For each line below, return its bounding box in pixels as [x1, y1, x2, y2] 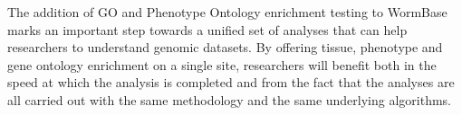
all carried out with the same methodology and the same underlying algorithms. [7, 90, 452, 109]
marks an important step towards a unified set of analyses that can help [7, 20, 408, 39]
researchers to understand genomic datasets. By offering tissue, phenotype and [7, 38, 443, 57]
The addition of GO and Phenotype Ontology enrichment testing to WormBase [7, 3, 448, 21]
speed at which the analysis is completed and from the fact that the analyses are [7, 73, 455, 92]
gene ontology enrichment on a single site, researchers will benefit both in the [7, 55, 437, 74]
